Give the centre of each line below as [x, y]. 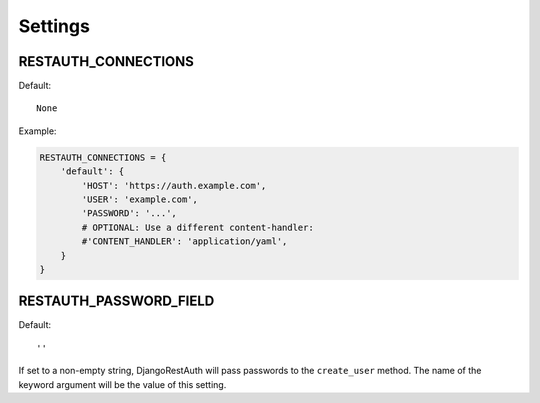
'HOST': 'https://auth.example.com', [174, 185]
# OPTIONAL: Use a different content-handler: [197, 227]
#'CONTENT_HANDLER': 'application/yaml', [184, 241]
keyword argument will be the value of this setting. [122, 384]
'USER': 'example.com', [140, 199]
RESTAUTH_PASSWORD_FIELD [116, 301]
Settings [54, 26]
